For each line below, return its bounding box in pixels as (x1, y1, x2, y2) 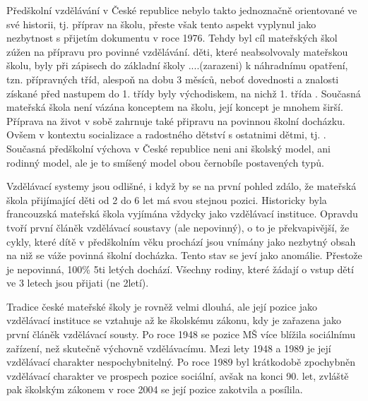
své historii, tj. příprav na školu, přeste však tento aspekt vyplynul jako (6, 16, 316, 31)
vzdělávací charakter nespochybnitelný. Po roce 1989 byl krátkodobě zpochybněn (6, 354, 355, 369)
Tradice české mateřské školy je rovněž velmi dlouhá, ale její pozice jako (6, 299, 318, 313)
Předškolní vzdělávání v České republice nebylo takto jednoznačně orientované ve (6, 3, 357, 17)
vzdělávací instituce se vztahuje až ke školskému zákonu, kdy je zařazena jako (6, 313, 341, 328)
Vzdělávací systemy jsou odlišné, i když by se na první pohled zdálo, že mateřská (6, 179, 357, 193)
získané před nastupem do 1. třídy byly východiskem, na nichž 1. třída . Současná (6, 85, 361, 100)
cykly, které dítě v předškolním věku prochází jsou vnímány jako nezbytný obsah (6, 234, 356, 249)
